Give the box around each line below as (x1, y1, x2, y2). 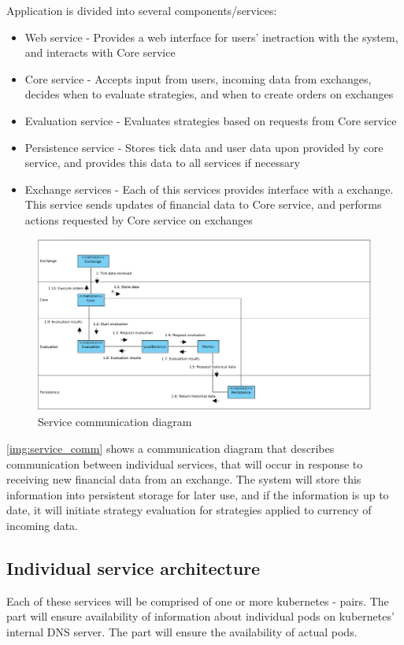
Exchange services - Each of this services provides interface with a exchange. (24, 180, 394, 197)
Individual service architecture (6, 555, 261, 580)
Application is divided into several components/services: (6, 2, 277, 18)
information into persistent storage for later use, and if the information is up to (6, 486, 389, 502)
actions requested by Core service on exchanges (24, 211, 253, 228)
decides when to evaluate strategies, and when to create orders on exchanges (24, 86, 394, 102)
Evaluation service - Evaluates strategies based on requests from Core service (24, 112, 397, 128)
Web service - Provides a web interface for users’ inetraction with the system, (24, 28, 398, 45)
